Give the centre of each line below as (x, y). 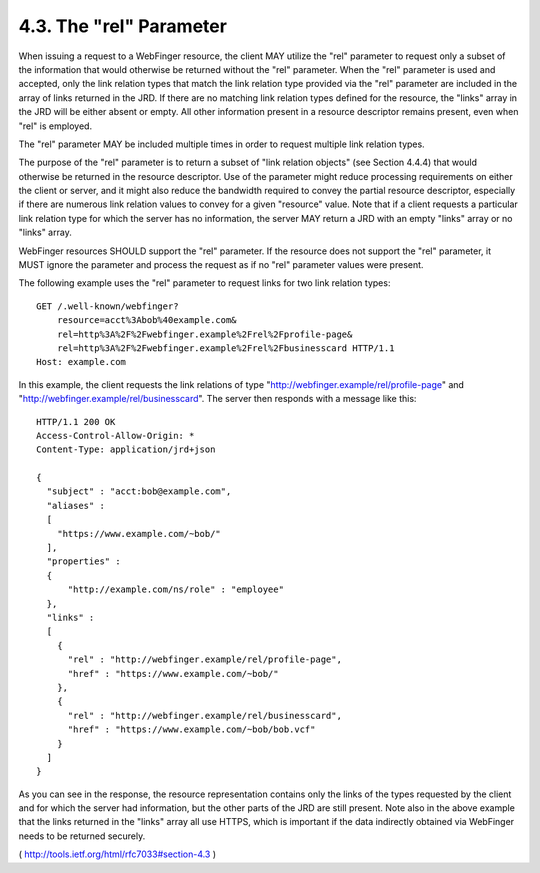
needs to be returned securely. (82, 836)
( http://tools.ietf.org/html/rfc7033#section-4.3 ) (117, 854)
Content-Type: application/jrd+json (126, 449)
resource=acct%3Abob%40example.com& (146, 320)
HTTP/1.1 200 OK (76, 421)
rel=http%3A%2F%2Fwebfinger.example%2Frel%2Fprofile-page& (204, 334)
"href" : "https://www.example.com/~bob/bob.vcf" (191, 729)
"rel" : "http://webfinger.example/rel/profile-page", (204, 659)
